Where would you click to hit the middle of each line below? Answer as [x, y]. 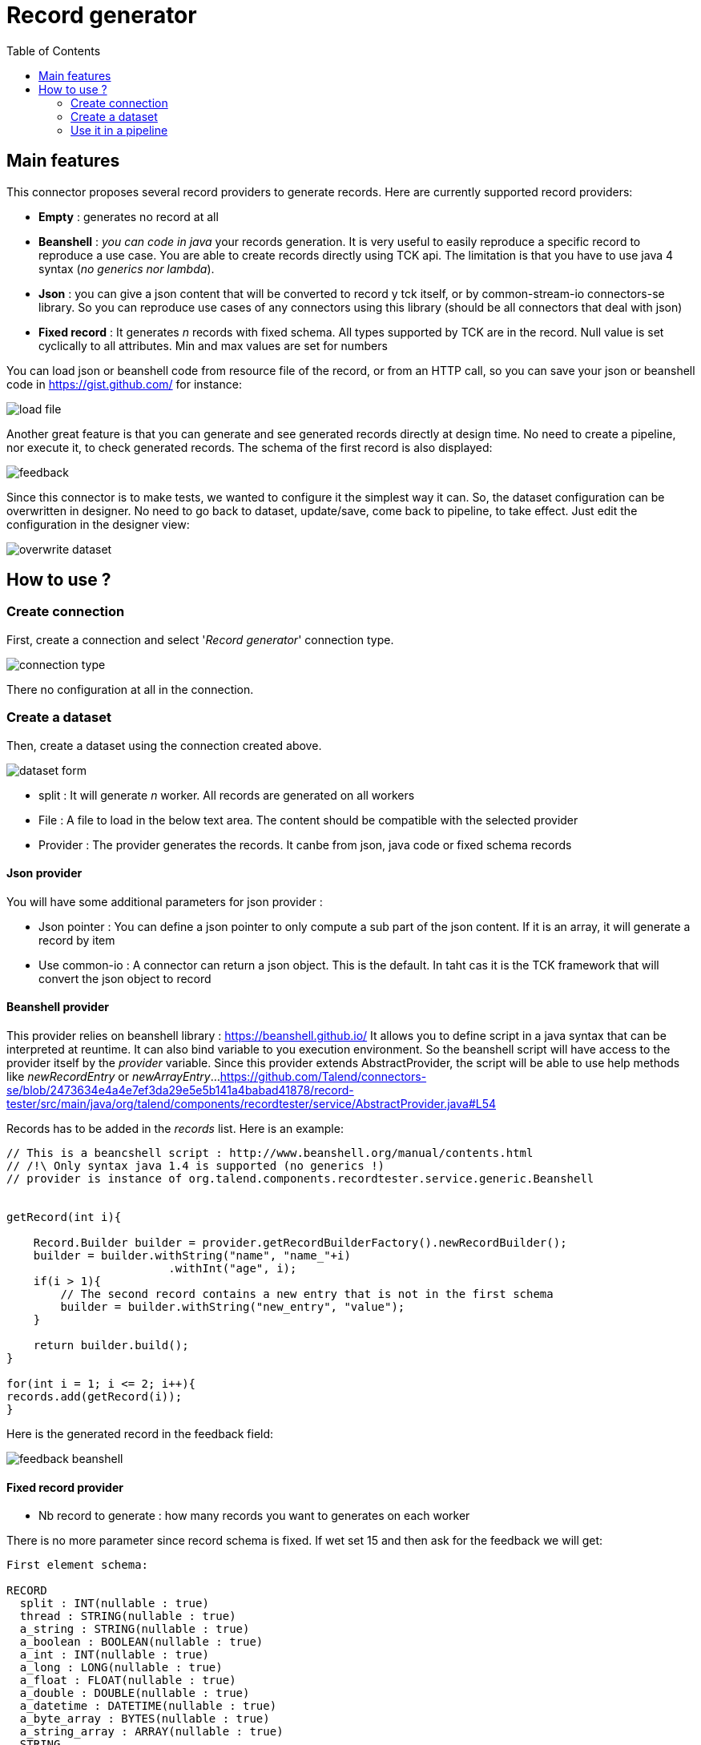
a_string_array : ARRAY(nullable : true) [151, 1732]
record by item [77, 940]
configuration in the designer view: [98, 524]
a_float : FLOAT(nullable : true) [128, 1681]
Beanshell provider [58, 1007]
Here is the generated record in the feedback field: [140, 1434]
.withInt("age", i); [233, 1268]
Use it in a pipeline [119, 130]
